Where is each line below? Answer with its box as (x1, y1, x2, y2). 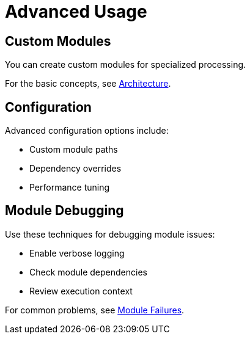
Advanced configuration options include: (5, 125, 169, 136)
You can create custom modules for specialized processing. (5, 59, 246, 70)
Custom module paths (29, 144, 118, 155)
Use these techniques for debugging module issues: (5, 228, 215, 239)
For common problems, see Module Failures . (5, 304, 185, 315)
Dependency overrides (29, 163, 122, 174)
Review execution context (29, 285, 133, 296)
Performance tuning (29, 182, 110, 193)
